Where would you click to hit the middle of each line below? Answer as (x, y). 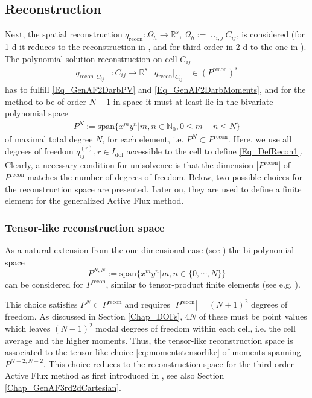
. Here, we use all (260, 139)
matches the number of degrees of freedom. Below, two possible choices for (165, 177)
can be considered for (44, 284)
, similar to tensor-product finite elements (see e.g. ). (203, 284)
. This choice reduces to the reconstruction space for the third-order (168, 363)
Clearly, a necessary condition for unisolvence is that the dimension (129, 165)
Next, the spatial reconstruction (64, 34)
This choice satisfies (41, 304)
